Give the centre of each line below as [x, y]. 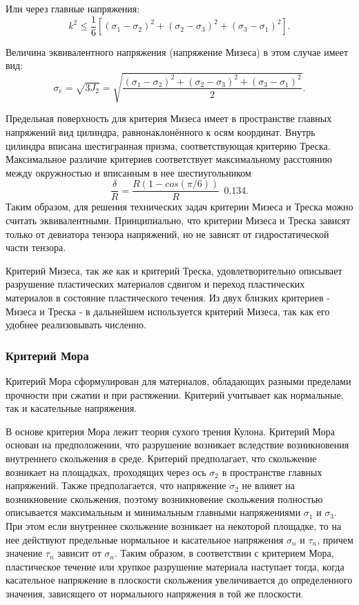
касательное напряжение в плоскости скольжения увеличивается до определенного [179, 580]
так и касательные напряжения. [71, 408]
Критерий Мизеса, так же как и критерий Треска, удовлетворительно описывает [174, 270]
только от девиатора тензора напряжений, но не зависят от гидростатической [167, 234]
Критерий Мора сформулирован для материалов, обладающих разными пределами [178, 380]
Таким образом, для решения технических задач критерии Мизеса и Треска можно [179, 207]
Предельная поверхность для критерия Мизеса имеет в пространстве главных [169, 118]
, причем [335, 539]
